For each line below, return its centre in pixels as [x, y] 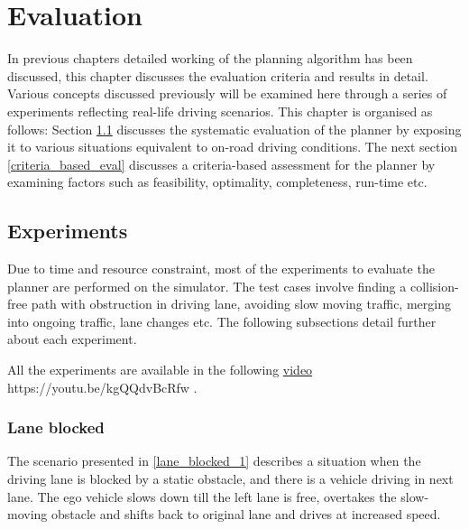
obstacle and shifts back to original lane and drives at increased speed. [246, 514]
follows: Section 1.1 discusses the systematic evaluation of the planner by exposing [234, 129]
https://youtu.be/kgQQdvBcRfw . [102, 387]
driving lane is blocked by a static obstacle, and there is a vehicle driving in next [230, 479]
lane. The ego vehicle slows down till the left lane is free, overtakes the [202, 496]
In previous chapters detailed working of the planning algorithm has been [210, 58]
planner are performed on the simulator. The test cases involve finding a [207, 286]
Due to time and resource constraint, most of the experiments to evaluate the [221, 269]
